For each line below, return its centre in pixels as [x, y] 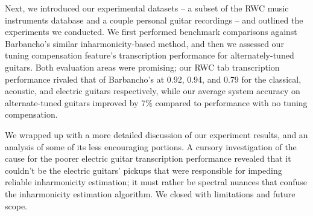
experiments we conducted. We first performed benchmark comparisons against [151, 32]
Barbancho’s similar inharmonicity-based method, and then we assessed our [144, 43]
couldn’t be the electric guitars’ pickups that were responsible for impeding [144, 170]
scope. [16, 205]
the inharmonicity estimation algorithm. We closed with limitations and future [150, 193]
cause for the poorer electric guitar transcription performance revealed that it [148, 158]
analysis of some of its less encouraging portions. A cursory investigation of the [151, 146]
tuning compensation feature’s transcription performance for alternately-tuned [150, 55]
